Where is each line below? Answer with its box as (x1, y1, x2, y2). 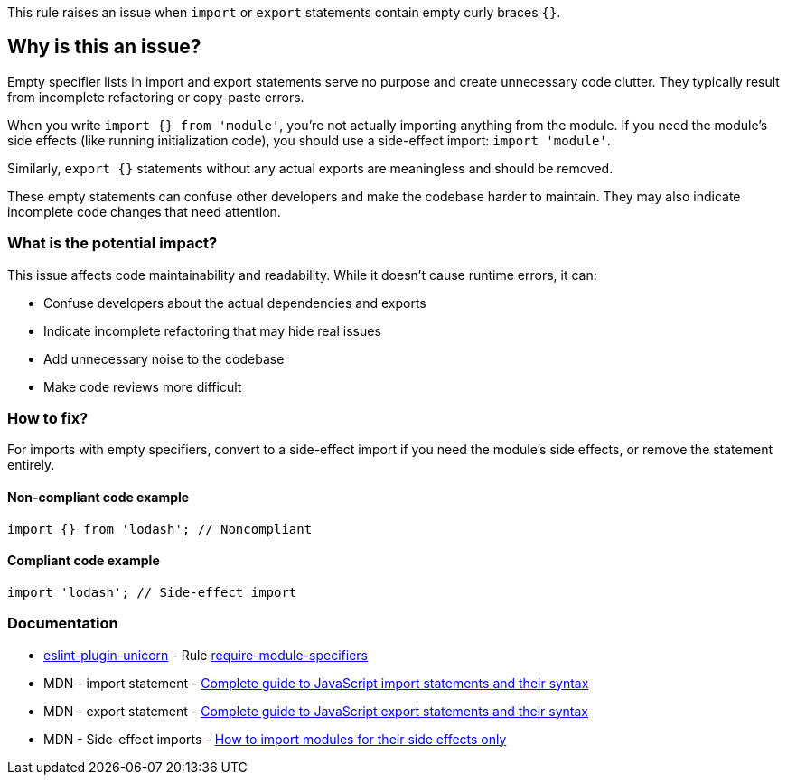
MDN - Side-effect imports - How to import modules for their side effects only (43, 731, 507, 747)
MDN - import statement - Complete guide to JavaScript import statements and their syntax (43, 675, 589, 691)
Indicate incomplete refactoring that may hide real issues (43, 322, 381, 339)
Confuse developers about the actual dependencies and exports (43, 294, 426, 311)
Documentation (7, 614, 118, 633)
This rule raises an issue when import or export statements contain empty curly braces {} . (7, 5, 561, 20)
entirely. (7, 457, 55, 473)
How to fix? (7, 408, 89, 427)
